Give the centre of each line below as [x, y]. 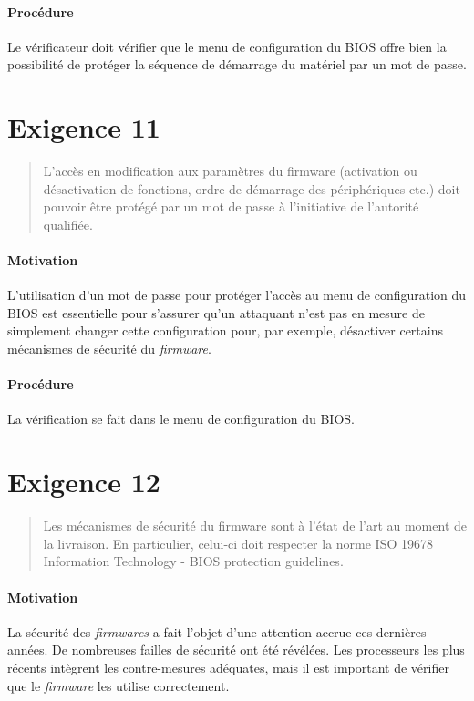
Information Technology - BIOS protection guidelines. [193, 561]
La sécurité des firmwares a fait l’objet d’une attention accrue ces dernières [217, 631]
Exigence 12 [84, 482]
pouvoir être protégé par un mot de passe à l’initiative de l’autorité [231, 206]
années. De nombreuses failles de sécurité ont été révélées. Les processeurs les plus [236, 649]
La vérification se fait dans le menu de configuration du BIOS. [181, 419]
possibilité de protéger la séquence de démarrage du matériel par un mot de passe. [237, 64]
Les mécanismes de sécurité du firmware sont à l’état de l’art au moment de [255, 526]
